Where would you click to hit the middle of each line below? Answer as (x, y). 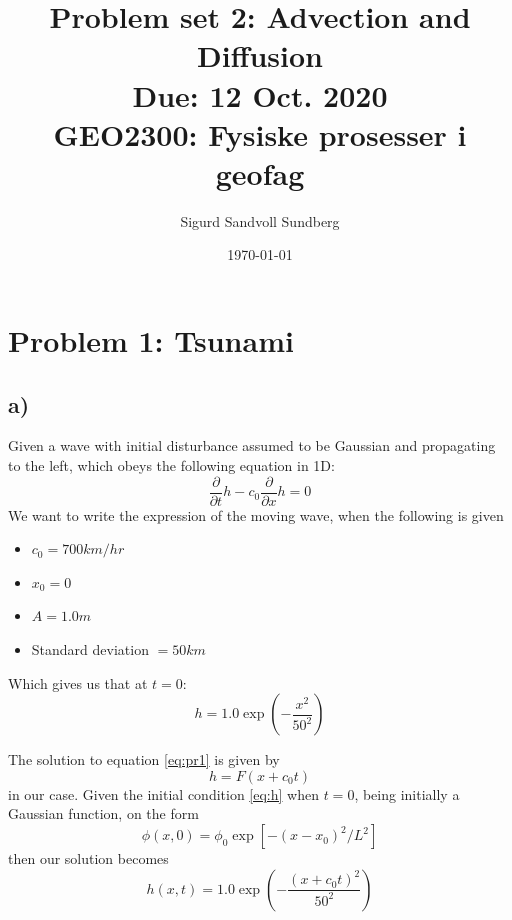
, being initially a (407, 793)
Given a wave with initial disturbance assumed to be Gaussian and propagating (252, 445)
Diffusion (260, 55)
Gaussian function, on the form (103, 813)
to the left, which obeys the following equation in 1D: (171, 465)
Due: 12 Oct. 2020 (260, 94)
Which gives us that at (78, 682)
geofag (260, 172)
